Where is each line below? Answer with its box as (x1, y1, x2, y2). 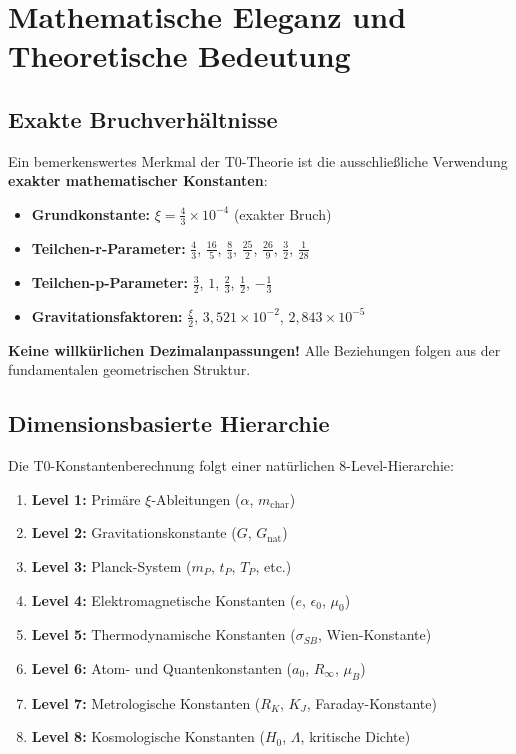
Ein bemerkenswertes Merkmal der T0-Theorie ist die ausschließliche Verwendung (8, 150, 508, 171)
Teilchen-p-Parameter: (31, 272, 188, 293)
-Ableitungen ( (151, 488, 241, 509)
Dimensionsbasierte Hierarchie (8, 408, 330, 439)
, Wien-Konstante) (317, 624, 432, 645)
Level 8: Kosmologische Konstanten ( (31, 726, 265, 747)
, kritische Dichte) (300, 726, 411, 747)
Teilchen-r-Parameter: (31, 237, 186, 258)
